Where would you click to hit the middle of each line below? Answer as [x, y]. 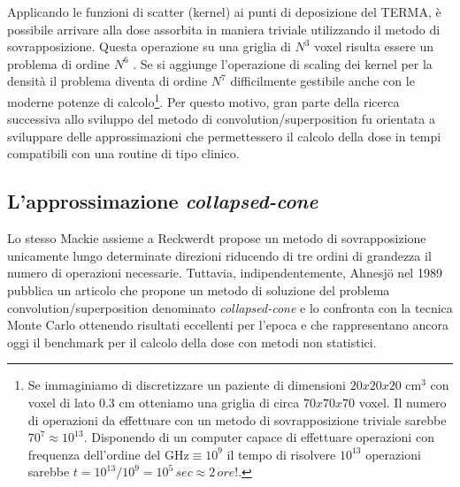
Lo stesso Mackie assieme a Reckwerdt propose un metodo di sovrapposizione [217, 238]
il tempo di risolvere [281, 454]
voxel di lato [61, 402]
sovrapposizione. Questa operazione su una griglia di [149, 46]
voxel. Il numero [402, 402]
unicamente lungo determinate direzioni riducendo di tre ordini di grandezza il [219, 255]
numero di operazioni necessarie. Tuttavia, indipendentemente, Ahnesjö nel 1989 [225, 273]
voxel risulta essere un [374, 46]
